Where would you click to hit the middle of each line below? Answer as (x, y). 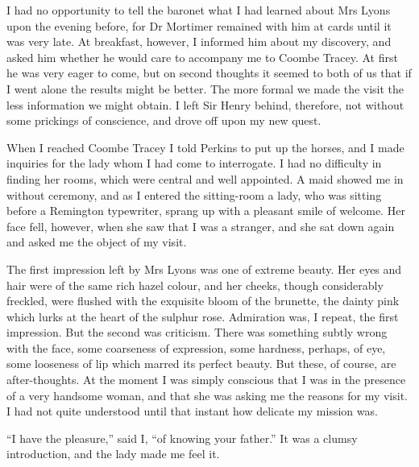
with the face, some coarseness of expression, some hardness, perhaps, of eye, (196, 347)
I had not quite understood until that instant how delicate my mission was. (192, 411)
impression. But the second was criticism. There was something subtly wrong (197, 332)
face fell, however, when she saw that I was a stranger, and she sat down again (201, 226)
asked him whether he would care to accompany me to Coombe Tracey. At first (202, 57)
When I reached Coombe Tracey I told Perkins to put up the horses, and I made (205, 147)
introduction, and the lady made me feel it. (113, 454)
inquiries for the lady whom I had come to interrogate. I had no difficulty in (194, 163)
